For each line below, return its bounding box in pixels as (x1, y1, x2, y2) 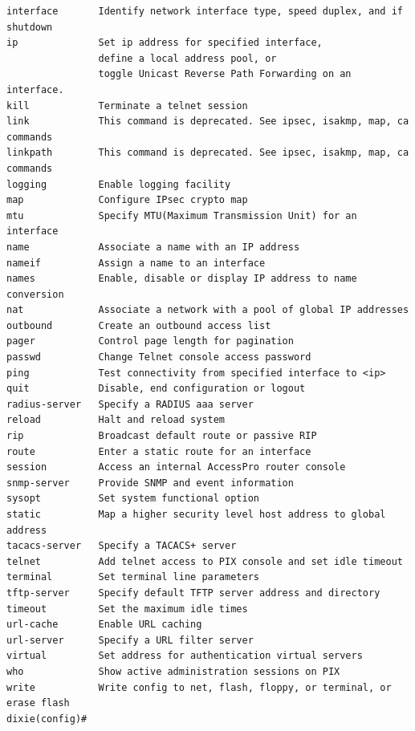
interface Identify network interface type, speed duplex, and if (6, 6, 403, 17)
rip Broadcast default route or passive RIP (6, 430, 317, 442)
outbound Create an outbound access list (6, 319, 271, 331)
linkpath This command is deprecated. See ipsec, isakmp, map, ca (6, 147, 409, 159)
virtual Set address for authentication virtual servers (6, 650, 363, 662)
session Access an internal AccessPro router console (6, 461, 346, 473)
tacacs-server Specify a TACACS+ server (6, 540, 237, 552)
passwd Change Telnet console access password (6, 351, 311, 363)
